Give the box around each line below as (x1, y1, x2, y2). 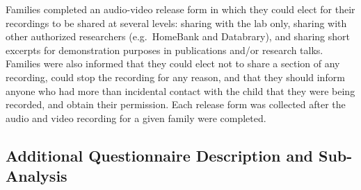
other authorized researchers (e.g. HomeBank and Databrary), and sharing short (6, 29, 350, 44)
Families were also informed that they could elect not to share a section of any (6, 56, 340, 71)
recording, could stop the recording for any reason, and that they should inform (6, 69, 345, 84)
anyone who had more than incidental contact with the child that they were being (6, 83, 355, 98)
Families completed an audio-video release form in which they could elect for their (6, 2, 355, 16)
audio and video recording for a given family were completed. (6, 110, 266, 125)
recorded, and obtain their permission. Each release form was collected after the (6, 97, 346, 112)
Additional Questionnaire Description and (6, 144, 313, 166)
